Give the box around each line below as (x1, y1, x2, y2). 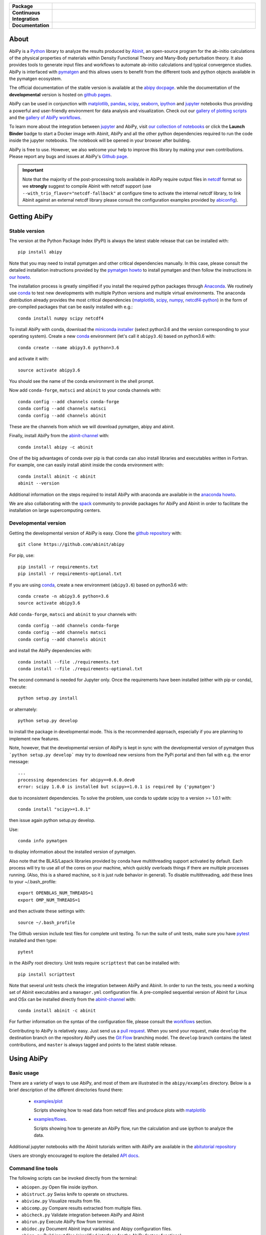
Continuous (12, 9, 40, 16)
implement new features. (9, 736, 60, 741)
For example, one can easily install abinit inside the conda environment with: (9, 462, 164, 468)
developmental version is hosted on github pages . (9, 91, 112, 97)
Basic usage (9, 1070, 39, 1076)
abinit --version (18, 481, 60, 486)
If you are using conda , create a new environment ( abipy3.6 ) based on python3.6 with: (9, 582, 188, 588)
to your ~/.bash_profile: (9, 879, 57, 885)
